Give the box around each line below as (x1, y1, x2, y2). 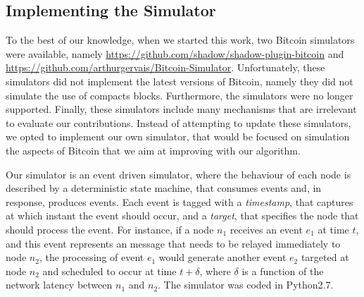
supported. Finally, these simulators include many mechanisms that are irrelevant (6, 102, 357, 116)
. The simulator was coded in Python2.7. (158, 277, 334, 292)
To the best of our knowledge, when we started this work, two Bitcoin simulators (6, 32, 355, 47)
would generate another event (158, 250, 287, 265)
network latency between (6, 277, 113, 292)
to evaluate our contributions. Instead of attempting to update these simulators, (6, 115, 351, 130)
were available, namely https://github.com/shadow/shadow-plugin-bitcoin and (6, 46, 344, 61)
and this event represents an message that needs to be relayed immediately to (6, 236, 341, 250)
